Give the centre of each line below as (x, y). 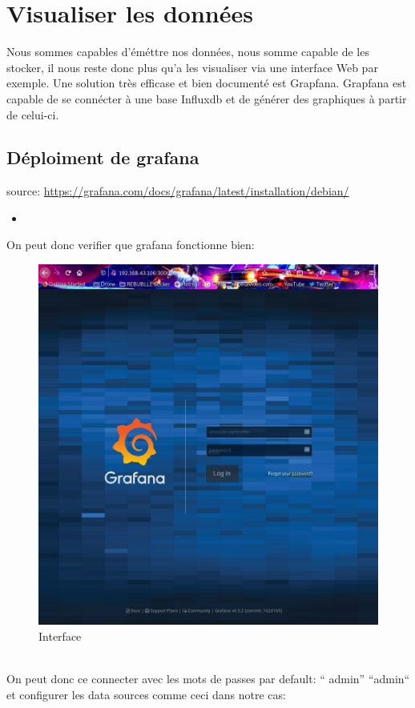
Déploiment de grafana (103, 157)
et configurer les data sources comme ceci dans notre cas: (146, 694)
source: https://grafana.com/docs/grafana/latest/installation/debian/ (178, 191)
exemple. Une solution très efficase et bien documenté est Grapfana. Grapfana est (207, 83)
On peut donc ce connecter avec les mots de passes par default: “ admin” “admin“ (208, 679)
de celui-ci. (33, 114)
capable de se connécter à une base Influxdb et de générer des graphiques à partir (207, 98)
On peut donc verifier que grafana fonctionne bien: (131, 245)
